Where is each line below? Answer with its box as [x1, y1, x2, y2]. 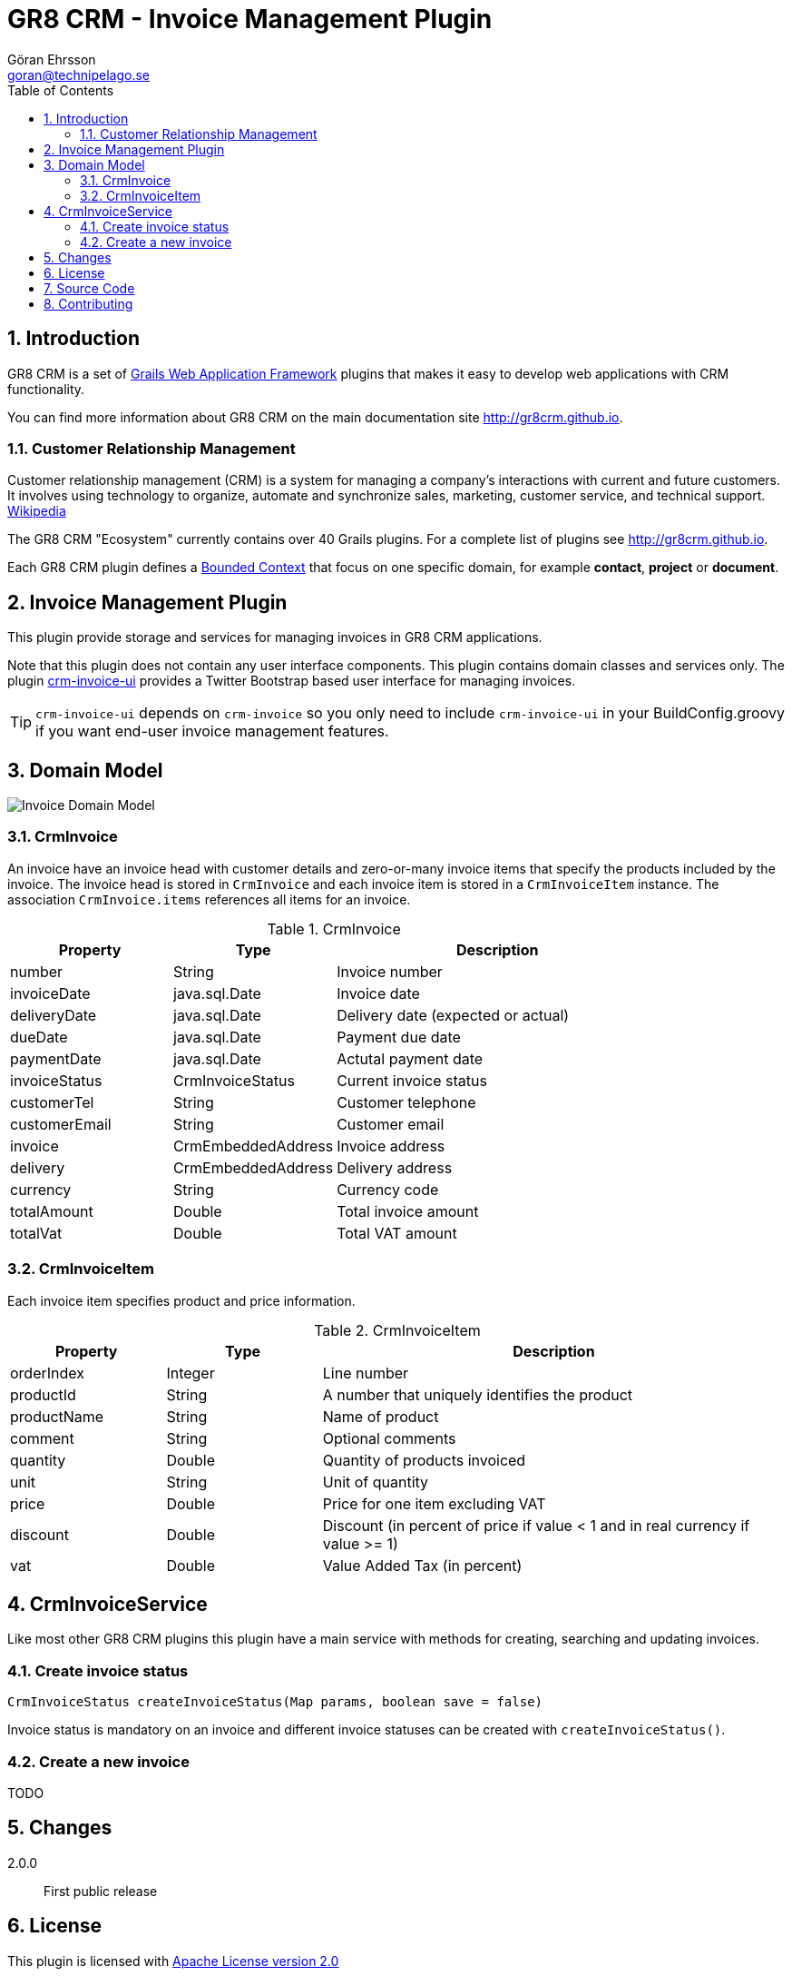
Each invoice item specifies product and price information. [7, 1292, 356, 1309]
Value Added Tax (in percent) [322, 1556, 523, 1575]
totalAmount [10, 1201, 93, 1220]
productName [10, 1407, 104, 1426]
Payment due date [337, 1027, 461, 1046]
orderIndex [10, 1363, 84, 1382]
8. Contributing [44, 295, 133, 311]
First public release [44, 1882, 158, 1899]
